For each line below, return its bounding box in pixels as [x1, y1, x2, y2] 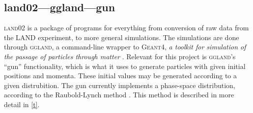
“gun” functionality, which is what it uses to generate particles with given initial [4, 61, 246, 71]
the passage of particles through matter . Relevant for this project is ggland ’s [4, 51, 236, 61]
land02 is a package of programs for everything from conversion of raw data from [4, 23, 249, 33]
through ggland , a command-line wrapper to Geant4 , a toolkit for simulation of [4, 42, 246, 52]
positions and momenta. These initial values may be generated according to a [4, 70, 237, 81]
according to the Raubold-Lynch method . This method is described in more [4, 90, 234, 100]
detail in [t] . [4, 99, 40, 109]
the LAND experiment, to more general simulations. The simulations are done [4, 32, 239, 42]
